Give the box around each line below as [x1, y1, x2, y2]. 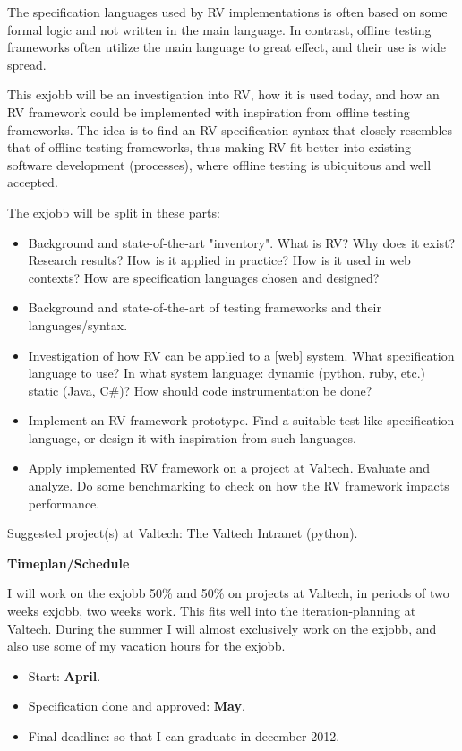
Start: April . [28, 666, 101, 685]
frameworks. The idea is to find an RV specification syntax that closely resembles [7, 120, 453, 139]
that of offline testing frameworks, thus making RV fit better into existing [7, 138, 411, 157]
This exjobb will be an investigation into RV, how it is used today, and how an [7, 85, 440, 104]
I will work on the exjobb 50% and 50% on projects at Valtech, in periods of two [7, 584, 449, 602]
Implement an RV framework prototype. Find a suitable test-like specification [28, 411, 455, 430]
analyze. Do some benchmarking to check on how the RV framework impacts [28, 476, 449, 495]
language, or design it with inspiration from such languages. [28, 428, 356, 447]
